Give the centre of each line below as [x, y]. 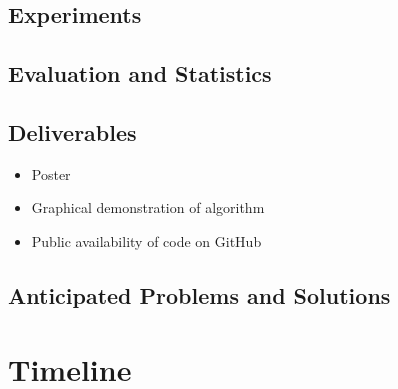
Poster [51, 173]
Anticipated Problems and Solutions [199, 294]
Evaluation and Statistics [140, 73]
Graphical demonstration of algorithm [148, 207]
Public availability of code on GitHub [146, 240]
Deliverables [72, 131]
